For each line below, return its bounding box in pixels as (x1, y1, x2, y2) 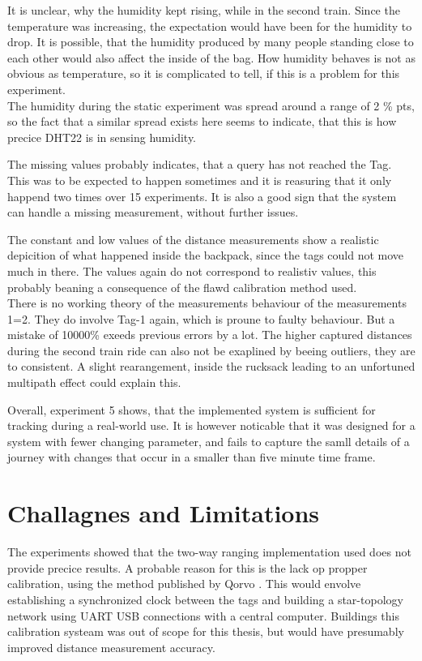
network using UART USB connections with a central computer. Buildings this (7, 607, 400, 624)
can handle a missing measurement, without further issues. (7, 204, 299, 221)
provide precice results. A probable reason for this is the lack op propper (7, 559, 368, 576)
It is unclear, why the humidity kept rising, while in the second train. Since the (7, 2, 400, 18)
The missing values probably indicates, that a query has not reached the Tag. (7, 156, 392, 173)
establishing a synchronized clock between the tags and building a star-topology (7, 590, 403, 607)
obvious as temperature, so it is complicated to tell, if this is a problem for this (7, 65, 400, 82)
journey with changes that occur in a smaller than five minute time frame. (7, 449, 376, 466)
